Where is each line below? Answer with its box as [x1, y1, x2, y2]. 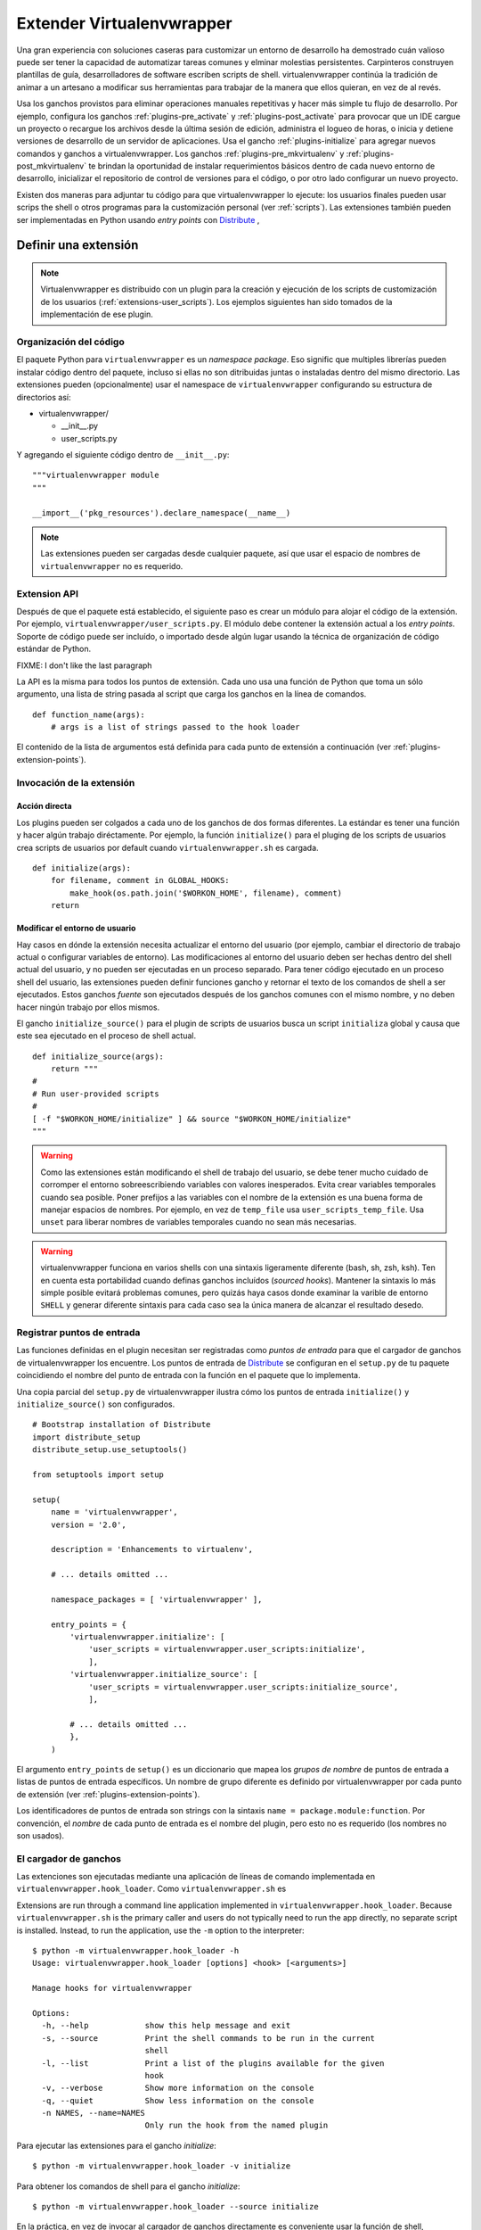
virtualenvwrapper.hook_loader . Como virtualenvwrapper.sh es [16, 1883, 287, 1895]
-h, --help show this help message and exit [41, 2020, 291, 2031]
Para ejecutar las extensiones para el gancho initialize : [16, 2140, 217, 2151]
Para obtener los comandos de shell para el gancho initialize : [16, 2181, 240, 2192]
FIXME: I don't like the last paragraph [16, 660, 152, 671]
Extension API [16, 587, 79, 599]
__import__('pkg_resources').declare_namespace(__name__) [32, 508, 291, 517]
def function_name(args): [32, 709, 146, 720]
